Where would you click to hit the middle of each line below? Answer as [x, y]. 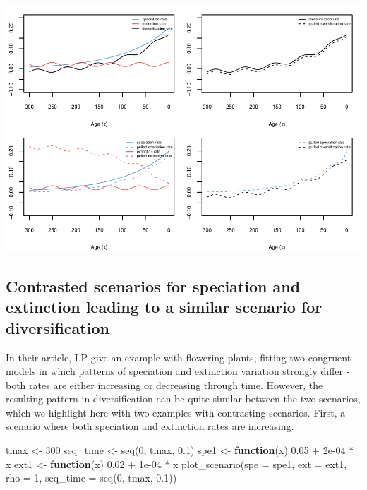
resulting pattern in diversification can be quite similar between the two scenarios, [183, 399]
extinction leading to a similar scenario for [164, 307]
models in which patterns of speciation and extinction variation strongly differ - [178, 371]
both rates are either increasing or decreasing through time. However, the [164, 384]
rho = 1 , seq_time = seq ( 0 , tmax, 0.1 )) [91, 478]
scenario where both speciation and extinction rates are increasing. [150, 426]
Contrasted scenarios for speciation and [153, 286]
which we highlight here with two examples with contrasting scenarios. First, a [176, 412]
